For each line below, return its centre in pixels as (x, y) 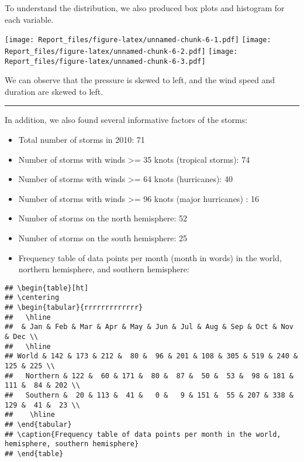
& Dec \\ (22, 336)
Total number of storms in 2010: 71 (82, 139)
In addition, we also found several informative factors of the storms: (126, 120)
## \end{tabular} (38, 424)
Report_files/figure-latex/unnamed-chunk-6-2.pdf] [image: (121, 51)
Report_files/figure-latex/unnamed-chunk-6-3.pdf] (105, 61)
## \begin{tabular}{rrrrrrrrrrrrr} (74, 307)
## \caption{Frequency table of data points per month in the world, (143, 434)
